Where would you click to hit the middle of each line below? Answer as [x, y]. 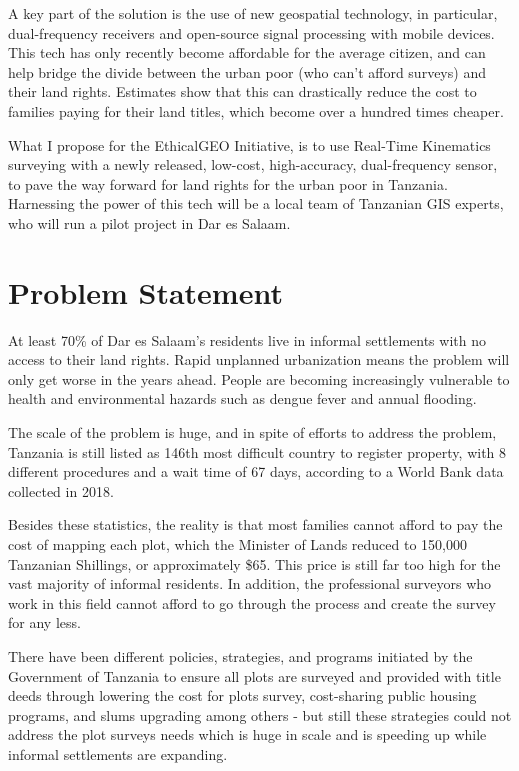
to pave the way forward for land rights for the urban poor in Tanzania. [228, 183]
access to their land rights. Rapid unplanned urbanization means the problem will [259, 359]
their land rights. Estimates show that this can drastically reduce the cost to [242, 91]
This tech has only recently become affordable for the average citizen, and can [247, 52]
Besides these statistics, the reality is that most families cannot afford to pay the [255, 524]
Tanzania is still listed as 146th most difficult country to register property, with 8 [257, 451]
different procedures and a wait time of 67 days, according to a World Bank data [256, 471]
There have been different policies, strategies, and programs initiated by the [240, 655]
